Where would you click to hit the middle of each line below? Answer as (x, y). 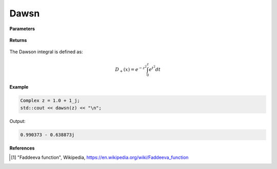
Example (19, 87)
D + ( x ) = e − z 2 (131, 69)
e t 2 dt (155, 68)
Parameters (22, 29)
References (22, 148)
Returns (18, 40)
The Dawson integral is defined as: (46, 52)
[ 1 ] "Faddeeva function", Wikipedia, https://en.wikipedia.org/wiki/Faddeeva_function (100, 157)
